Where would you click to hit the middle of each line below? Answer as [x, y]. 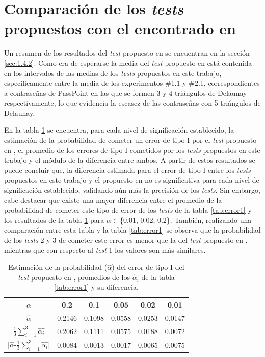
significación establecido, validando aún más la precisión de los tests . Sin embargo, [132, 190]
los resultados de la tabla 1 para [54, 220]
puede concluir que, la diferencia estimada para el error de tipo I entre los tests [127, 170]
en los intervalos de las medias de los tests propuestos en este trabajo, [113, 73]
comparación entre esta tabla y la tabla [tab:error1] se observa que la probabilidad [132, 230]
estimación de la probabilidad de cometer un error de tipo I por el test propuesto [130, 140]
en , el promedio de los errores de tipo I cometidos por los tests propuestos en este [132, 150]
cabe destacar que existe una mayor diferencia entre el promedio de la [113, 200]
